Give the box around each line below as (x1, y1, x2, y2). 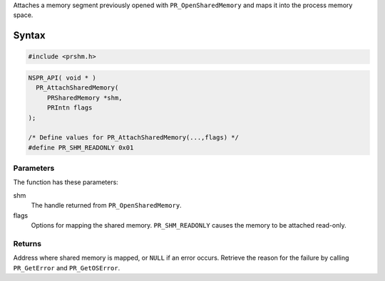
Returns (13, 238, 42, 248)
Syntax (13, 29, 46, 42)
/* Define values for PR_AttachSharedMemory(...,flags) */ (28, 134, 239, 142)
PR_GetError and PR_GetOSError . (13, 263, 120, 272)
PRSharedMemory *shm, (46, 93, 123, 102)
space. (13, 11, 34, 19)
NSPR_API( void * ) (28, 73, 96, 82)
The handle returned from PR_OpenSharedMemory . (31, 201, 182, 210)
